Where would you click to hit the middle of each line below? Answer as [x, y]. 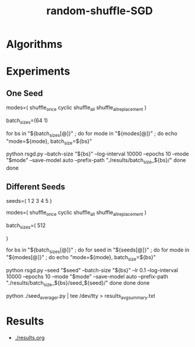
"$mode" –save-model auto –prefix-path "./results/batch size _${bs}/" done [96, 161]
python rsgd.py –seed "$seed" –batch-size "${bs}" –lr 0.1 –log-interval [92, 270]
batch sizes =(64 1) [27, 121]
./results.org [30, 338]
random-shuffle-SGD [100, 11]
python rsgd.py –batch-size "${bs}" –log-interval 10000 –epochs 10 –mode [97, 154]
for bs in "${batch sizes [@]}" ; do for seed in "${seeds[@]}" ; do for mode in [98, 250]
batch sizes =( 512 [26, 226]
